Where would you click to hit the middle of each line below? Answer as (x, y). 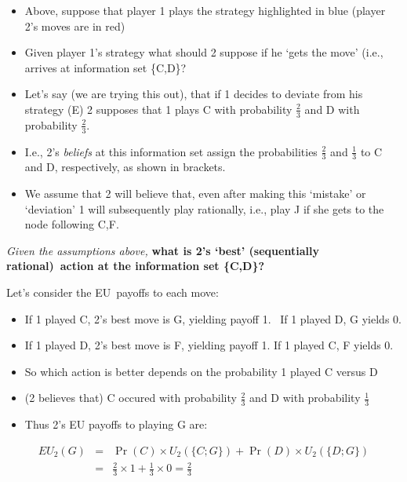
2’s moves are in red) (75, 26)
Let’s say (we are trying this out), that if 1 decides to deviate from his (194, 94)
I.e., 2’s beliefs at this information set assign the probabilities (171, 151)
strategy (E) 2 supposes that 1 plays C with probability (158, 109)
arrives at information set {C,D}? (105, 67)
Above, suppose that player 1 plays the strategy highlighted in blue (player (205, 10)
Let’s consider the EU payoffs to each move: (113, 292)
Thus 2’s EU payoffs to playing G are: (116, 424)
